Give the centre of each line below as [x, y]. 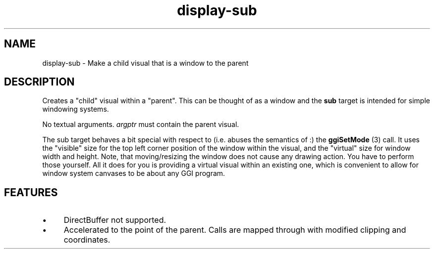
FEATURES [31, 192]
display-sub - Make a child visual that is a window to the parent [145, 63]
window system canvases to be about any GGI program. [134, 173]
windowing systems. [76, 109]
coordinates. [87, 240]
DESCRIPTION [39, 82]
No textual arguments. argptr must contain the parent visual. [141, 125]
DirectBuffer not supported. [115, 220]
